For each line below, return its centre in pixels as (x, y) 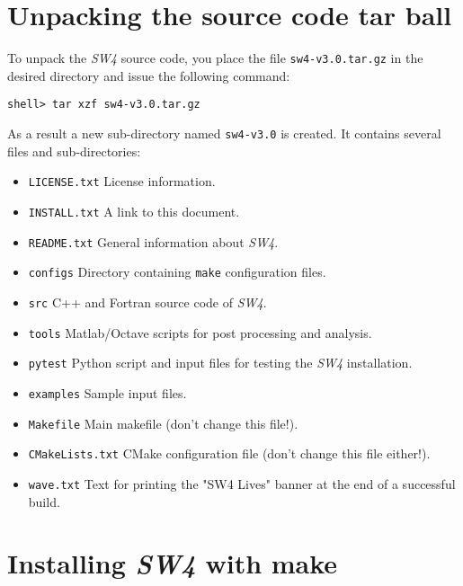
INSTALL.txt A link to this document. (134, 211)
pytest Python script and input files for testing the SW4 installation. (220, 363)
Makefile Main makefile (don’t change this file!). (163, 423)
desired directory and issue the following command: (149, 75)
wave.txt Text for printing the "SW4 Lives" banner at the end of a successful (242, 483)
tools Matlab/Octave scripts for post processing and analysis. (200, 332)
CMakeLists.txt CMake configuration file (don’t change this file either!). (229, 453)
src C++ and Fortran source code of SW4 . (147, 302)
